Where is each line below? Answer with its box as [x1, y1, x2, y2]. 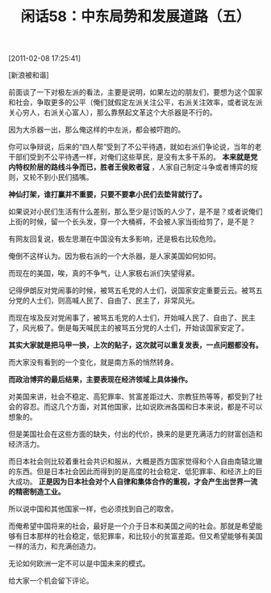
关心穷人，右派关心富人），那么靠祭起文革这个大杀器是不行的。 [8, 108, 217, 117]
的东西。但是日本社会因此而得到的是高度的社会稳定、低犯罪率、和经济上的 [8, 467, 256, 477]
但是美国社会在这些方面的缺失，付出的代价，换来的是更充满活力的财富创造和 [8, 430, 263, 439]
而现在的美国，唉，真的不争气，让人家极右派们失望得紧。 [8, 269, 199, 278]
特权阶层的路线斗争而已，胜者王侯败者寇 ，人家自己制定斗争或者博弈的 [15, 163, 251, 172]
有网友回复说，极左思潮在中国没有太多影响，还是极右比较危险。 [8, 234, 220, 244]
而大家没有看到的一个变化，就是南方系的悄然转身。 [8, 358, 178, 367]
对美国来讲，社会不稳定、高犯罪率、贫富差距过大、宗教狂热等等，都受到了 [8, 392, 256, 401]
